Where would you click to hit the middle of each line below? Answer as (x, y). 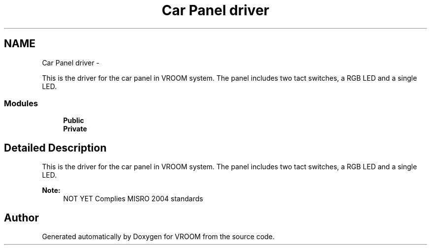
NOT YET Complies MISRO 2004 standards (133, 199)
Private (75, 129)
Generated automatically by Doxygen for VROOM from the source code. (158, 237)
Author (21, 218)
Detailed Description (55, 148)
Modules (21, 103)
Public (74, 121)
